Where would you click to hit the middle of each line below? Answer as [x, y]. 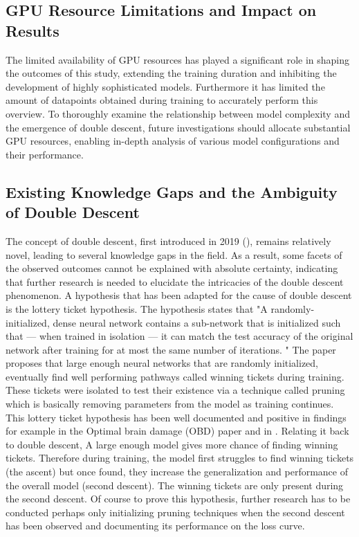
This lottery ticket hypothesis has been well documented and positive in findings [176, 417]
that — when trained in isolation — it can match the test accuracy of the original [179, 336]
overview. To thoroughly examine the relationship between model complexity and [178, 113]
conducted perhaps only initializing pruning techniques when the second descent [175, 512]
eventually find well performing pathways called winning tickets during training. [175, 376]
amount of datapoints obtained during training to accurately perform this [162, 100]
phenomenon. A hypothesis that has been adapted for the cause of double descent [179, 295]
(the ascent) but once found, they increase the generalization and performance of [177, 472]
